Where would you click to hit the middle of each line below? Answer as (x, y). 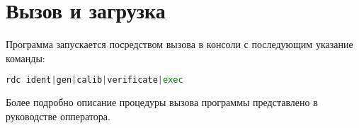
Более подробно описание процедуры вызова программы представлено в (162, 102)
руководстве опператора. (58, 116)
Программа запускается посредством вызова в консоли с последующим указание (179, 44)
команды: (25, 58)
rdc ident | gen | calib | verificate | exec (95, 80)
